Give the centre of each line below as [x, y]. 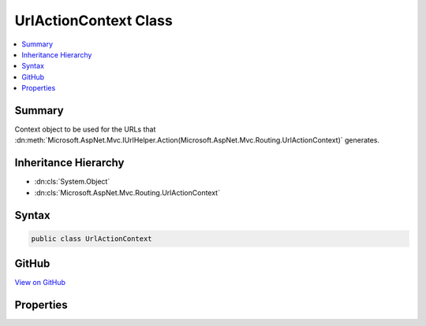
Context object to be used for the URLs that [85, 129]
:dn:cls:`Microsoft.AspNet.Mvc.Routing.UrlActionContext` [127, 192]
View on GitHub [40, 283]
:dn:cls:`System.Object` [72, 182]
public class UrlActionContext [92, 239]
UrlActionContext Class [93, 20]
